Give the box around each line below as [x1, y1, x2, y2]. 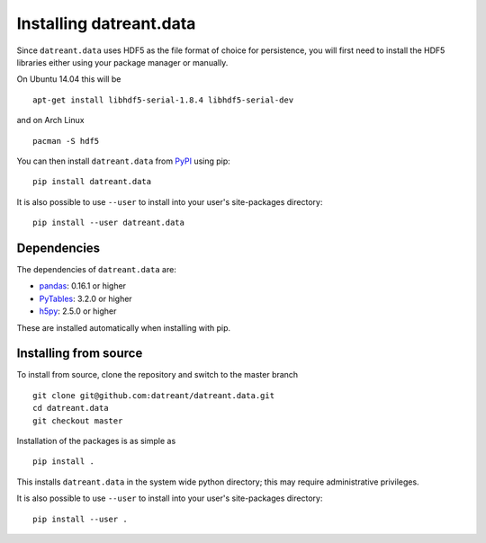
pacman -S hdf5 [32, 136, 100, 146]
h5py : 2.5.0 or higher [39, 306, 117, 316]
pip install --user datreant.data [32, 218, 184, 228]
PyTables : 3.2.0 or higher [39, 293, 132, 304]
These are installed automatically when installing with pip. [16, 322, 231, 333]
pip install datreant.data [32, 176, 152, 187]
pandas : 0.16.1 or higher [39, 280, 126, 291]
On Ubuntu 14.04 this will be [16, 74, 121, 85]
